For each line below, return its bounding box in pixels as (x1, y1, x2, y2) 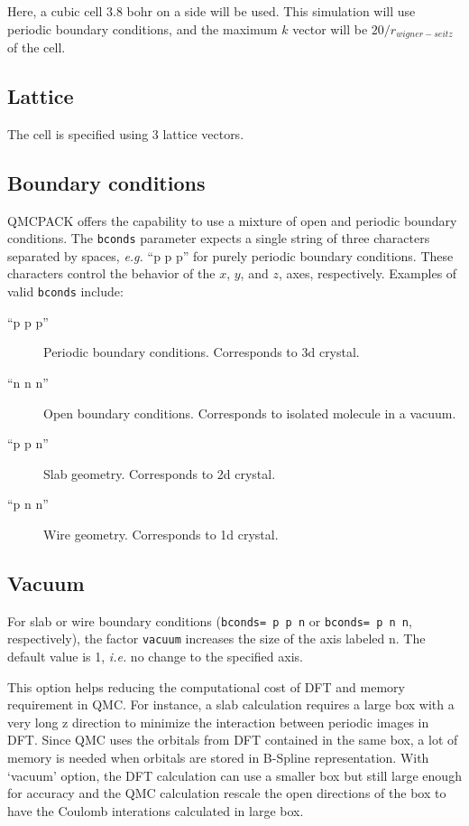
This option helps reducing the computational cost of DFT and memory (7, 677, 405, 696)
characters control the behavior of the (7, 264, 216, 283)
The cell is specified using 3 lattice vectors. (7, 124, 244, 143)
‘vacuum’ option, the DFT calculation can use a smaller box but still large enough (7, 765, 462, 784)
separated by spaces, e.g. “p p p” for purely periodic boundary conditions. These (7, 246, 454, 265)
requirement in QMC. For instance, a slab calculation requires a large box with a (7, 695, 455, 714)
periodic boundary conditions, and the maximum (7, 19, 278, 38)
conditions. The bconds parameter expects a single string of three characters (7, 229, 430, 248)
